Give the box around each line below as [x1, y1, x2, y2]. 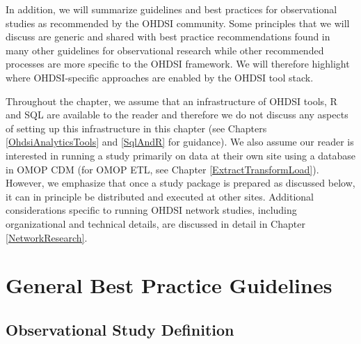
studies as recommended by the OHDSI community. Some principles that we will [6, 15, 350, 30]
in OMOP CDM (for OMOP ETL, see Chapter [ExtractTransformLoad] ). [6, 162, 319, 176]
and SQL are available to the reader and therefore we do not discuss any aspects [6, 107, 348, 122]
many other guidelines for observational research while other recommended [6, 42, 324, 57]
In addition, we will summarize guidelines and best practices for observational [6, 2, 337, 16]
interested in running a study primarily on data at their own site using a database [6, 148, 356, 162]
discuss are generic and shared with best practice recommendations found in [6, 29, 330, 44]
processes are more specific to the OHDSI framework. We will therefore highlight [6, 56, 350, 71]
